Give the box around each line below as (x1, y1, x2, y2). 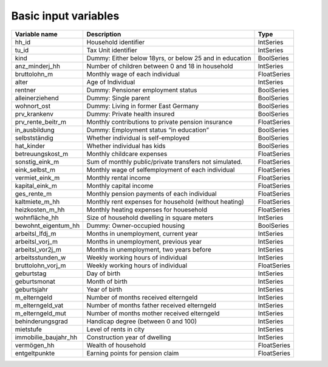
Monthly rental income (86, 173, 151, 182)
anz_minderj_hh (15, 61, 61, 70)
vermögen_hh (15, 341, 55, 349)
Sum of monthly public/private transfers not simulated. (86, 157, 243, 166)
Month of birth (86, 277, 128, 286)
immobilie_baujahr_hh (15, 333, 78, 341)
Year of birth (86, 285, 123, 293)
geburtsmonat (15, 277, 56, 286)
